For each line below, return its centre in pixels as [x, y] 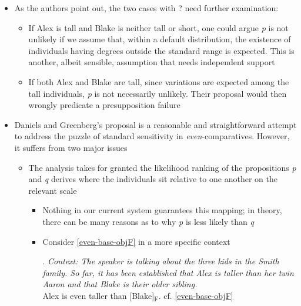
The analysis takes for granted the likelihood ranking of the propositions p [162, 167]
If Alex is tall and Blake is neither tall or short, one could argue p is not [158, 27]
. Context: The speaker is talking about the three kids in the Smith [161, 261]
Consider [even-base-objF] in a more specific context [136, 241]
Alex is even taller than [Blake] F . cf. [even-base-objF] [138, 296]
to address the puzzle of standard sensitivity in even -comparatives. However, [152, 136]
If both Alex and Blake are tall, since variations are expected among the [159, 81]
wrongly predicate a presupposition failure [104, 105]
